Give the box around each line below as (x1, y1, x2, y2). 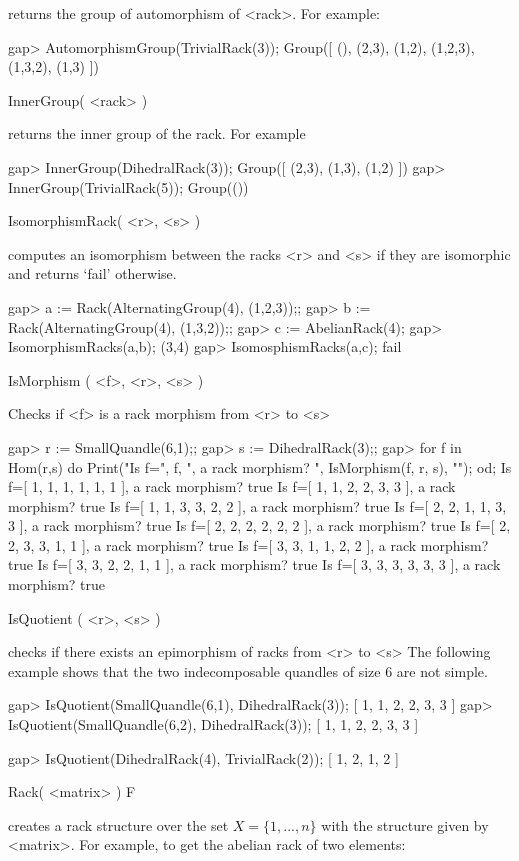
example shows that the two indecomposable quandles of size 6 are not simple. (8, 660, 488, 681)
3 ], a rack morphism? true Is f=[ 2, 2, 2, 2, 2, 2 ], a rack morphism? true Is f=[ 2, (8, 515, 511, 536)
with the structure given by (321, 814, 489, 835)
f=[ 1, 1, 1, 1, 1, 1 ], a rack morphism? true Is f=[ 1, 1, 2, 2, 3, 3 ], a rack (8, 476, 456, 497)
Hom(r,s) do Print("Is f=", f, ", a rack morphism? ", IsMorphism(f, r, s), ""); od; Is (8, 456, 512, 477)
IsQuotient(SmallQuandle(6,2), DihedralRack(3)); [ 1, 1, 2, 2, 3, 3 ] (8, 714, 419, 735)
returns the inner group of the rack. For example (8, 123, 306, 144)
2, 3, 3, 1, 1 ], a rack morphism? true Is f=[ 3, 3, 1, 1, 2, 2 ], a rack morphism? (8, 534, 489, 555)
